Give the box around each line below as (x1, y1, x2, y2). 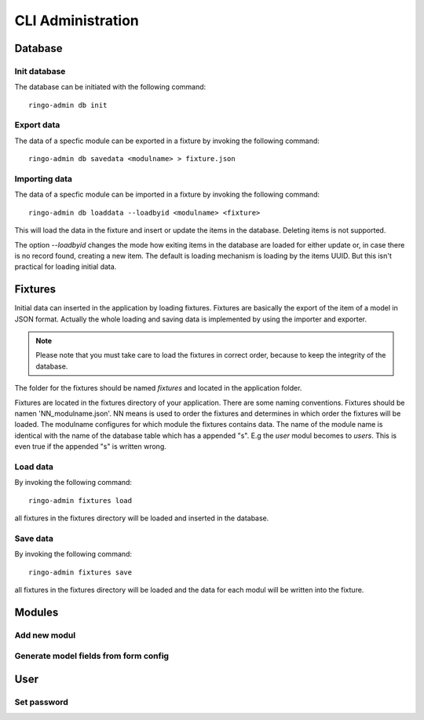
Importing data (14, 174, 73, 184)
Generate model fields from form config (14, 651, 169, 662)
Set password (14, 696, 68, 707)
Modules (14, 605, 59, 619)
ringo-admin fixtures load (28, 496, 133, 505)
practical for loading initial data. (14, 262, 117, 271)
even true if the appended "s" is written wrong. (14, 442, 166, 451)
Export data (14, 119, 60, 130)
